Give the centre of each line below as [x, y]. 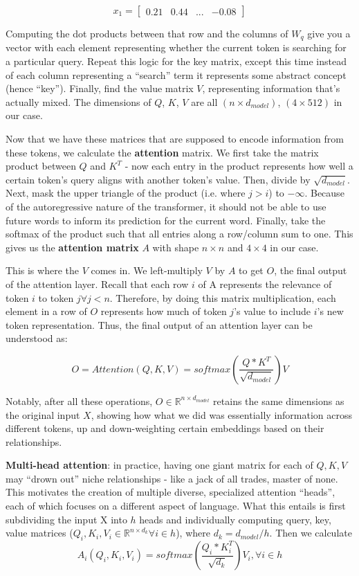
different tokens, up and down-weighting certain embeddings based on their [165, 428]
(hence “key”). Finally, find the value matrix [100, 88]
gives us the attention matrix [72, 247]
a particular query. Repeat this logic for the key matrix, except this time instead [176, 61]
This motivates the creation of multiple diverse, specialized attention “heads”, [171, 492]
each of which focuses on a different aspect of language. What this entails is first [176, 506]
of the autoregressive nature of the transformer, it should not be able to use [166, 206]
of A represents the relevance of [265, 283]
